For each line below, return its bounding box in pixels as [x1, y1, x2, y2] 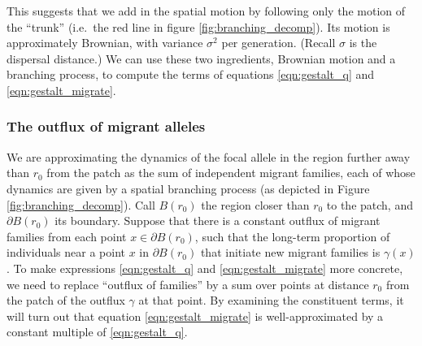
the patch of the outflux [7, 292, 125, 309]
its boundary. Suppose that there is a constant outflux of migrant [54, 212, 381, 229]
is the [349, 34, 377, 51]
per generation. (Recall [221, 34, 336, 51]
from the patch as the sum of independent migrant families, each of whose [46, 164, 415, 181]
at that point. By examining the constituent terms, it [138, 292, 404, 309]
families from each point [7, 227, 127, 244]
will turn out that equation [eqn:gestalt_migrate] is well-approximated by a [7, 307, 384, 324]
